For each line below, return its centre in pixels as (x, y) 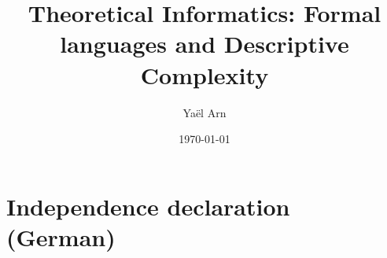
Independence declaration (148, 206)
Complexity (205, 74)
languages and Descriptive (205, 44)
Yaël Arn (205, 112)
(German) (61, 236)
